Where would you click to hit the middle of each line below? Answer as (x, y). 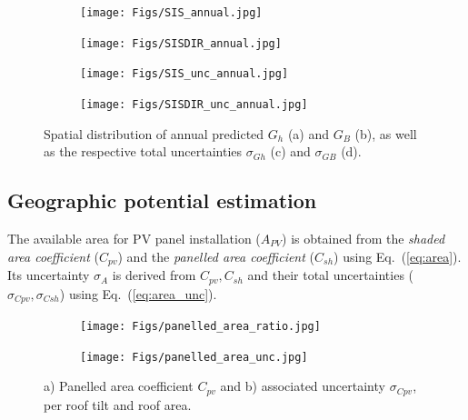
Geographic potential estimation (162, 200)
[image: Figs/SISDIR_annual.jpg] (181, 43)
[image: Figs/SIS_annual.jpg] (171, 13)
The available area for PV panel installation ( (134, 239)
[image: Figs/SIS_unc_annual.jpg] (184, 74)
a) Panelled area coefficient (119, 386)
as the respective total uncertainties (143, 151)
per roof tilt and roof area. (118, 404)
